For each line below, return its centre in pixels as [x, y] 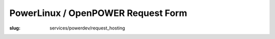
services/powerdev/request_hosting [87, 28]
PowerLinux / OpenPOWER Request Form [98, 13]
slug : [15, 28]
